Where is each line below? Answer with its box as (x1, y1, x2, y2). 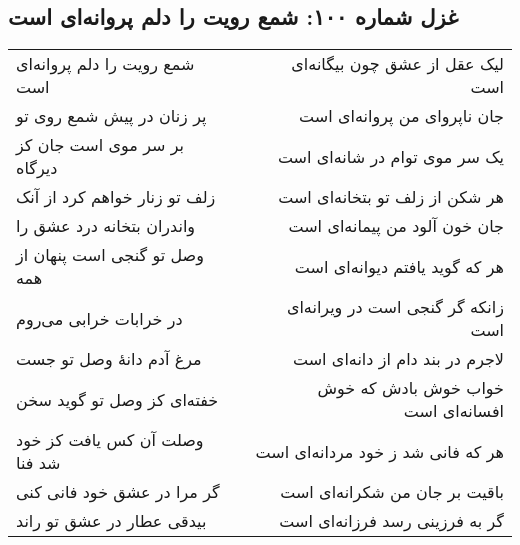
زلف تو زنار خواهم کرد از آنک (16, 185, 216, 209)
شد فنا (16, 451, 61, 475)
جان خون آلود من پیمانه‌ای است (288, 214, 504, 238)
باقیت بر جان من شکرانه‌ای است (280, 480, 504, 504)
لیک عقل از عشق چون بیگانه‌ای (291, 52, 504, 76)
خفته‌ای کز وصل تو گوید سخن (16, 387, 219, 411)
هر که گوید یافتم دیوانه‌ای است (294, 254, 504, 278)
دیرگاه (16, 156, 58, 180)
